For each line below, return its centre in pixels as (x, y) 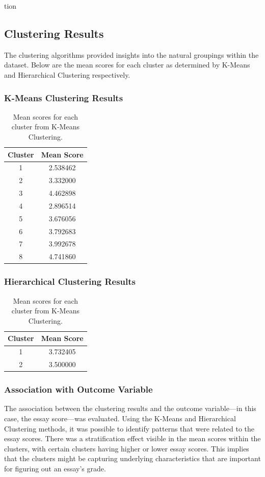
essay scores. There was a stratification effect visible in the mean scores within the (132, 438)
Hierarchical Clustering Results (70, 281)
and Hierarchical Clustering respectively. (67, 74)
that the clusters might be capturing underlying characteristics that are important (132, 458)
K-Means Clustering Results (64, 97)
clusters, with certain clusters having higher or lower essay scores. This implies (127, 448)
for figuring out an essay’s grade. (55, 468)
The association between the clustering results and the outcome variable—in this (130, 408)
